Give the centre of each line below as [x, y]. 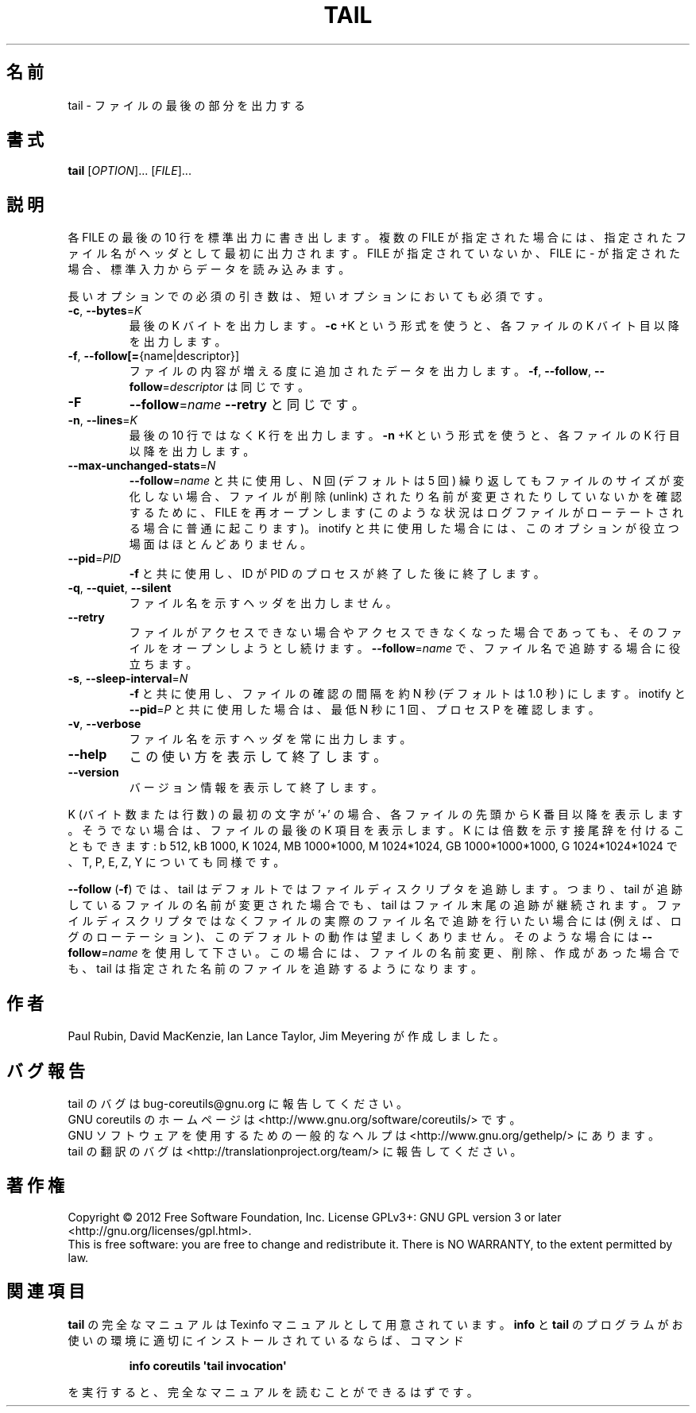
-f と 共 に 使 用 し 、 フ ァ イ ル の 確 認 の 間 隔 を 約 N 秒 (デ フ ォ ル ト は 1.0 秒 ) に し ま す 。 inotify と [407, 694]
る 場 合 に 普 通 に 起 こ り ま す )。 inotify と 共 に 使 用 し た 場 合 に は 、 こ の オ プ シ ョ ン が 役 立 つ [404, 528]
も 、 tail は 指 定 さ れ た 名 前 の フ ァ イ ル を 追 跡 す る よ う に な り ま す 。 [275, 969]
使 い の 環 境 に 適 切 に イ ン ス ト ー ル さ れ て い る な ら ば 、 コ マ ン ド [266, 1340]
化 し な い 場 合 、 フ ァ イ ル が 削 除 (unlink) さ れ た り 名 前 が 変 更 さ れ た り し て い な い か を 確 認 [406, 497]
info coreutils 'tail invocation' [208, 1365]
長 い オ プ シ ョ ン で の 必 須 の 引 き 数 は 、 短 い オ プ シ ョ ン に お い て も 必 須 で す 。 [309, 296]
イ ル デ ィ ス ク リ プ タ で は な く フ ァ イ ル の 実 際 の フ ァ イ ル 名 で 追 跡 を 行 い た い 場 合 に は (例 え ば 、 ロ [375, 921]
